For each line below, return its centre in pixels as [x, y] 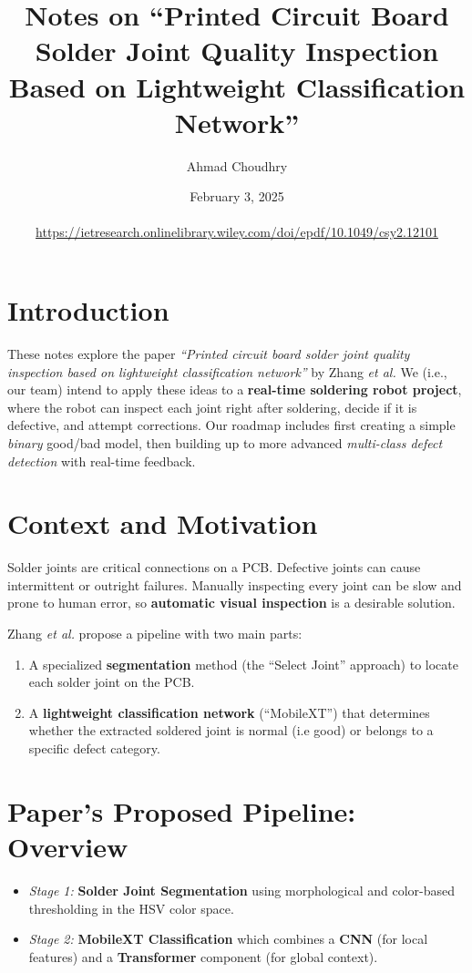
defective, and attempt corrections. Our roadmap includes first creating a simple [231, 425]
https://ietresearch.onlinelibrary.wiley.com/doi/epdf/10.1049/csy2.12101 [237, 232]
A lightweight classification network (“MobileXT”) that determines [229, 712]
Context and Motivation [163, 523]
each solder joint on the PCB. [112, 682]
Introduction [88, 310]
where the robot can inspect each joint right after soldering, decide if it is [212, 407]
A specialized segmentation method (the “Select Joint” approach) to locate [243, 664]
